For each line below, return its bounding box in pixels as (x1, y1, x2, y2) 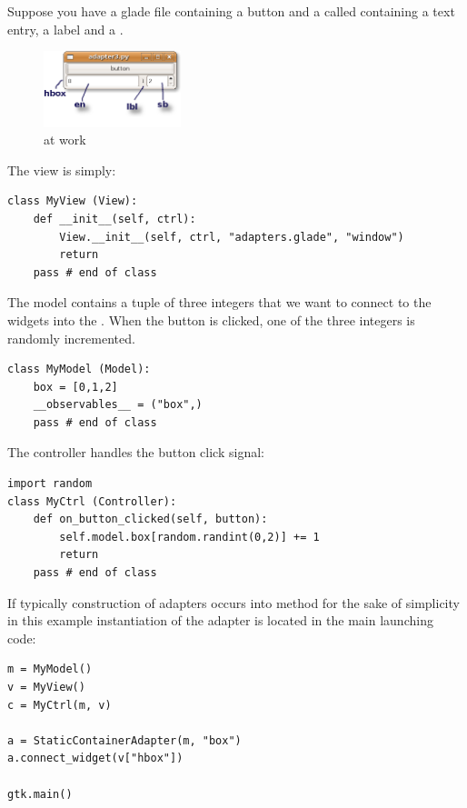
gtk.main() (7, 787, 73, 801)
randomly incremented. (7, 328, 135, 347)
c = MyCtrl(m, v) (7, 698, 112, 712)
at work (44, 130, 86, 149)
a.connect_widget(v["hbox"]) (7, 752, 184, 765)
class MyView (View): (7, 195, 138, 208)
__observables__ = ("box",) (33, 398, 203, 412)
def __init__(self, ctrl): (33, 212, 196, 225)
